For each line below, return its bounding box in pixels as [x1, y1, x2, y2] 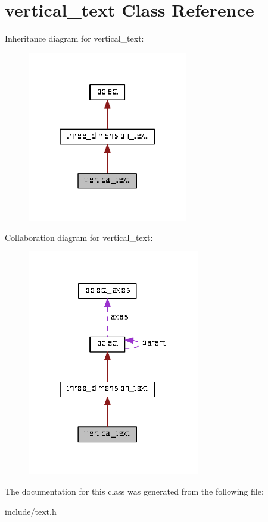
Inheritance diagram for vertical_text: [5, 32, 144, 45]
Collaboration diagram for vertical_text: [5, 231, 153, 243]
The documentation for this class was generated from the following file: [5, 485, 264, 497]
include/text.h [5, 505, 57, 517]
